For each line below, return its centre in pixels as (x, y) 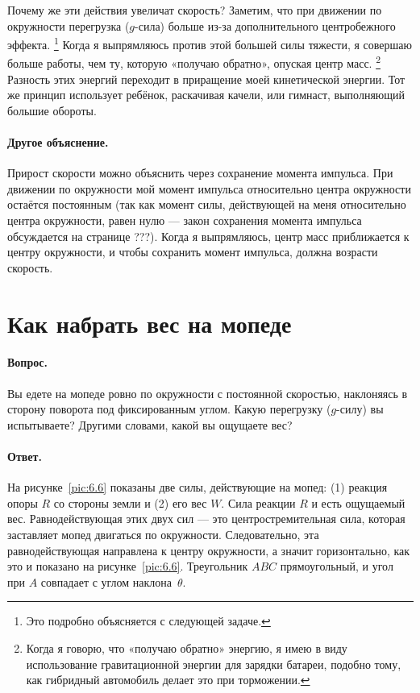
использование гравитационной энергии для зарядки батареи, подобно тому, (214, 664)
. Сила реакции (258, 502)
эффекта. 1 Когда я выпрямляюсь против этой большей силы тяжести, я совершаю (210, 43)
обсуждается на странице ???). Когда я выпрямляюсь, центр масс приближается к (208, 236)
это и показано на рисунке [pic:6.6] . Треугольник (128, 566)
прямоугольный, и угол (337, 566)
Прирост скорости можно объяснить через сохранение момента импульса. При (200, 173)
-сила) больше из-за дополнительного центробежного (265, 25)
